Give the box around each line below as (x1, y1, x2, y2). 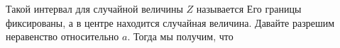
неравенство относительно (6, 29, 119, 44)
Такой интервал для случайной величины (6, 1, 183, 16)
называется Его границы (196, 1, 302, 16)
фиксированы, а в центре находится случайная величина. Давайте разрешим (6, 15, 335, 30)
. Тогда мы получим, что (127, 29, 234, 44)
